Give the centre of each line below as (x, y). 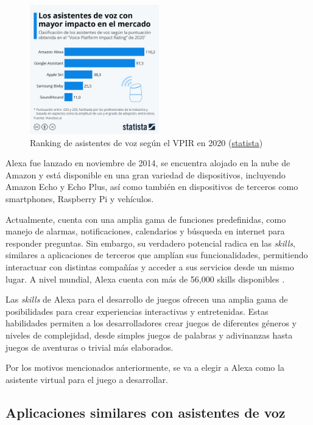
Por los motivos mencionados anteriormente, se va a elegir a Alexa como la (145, 367)
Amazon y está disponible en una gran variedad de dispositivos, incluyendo (146, 174)
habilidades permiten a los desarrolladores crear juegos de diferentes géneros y (151, 323)
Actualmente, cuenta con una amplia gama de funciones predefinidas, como (146, 219)
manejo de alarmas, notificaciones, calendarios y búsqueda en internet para (145, 231)
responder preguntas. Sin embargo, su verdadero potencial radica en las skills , (150, 243)
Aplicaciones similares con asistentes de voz (146, 412)
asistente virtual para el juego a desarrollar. (87, 379)
